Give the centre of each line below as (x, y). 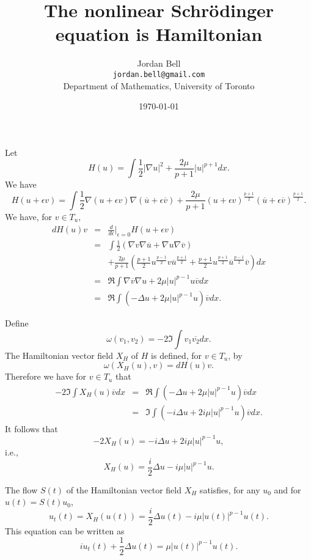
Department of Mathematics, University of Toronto (159, 85)
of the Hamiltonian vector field (124, 489)
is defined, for (177, 355)
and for (287, 489)
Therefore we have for (46, 376)
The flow (21, 489)
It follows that (31, 428)
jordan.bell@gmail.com (159, 74)
